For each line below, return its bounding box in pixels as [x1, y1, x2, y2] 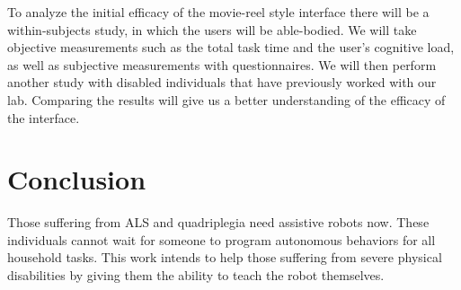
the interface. [7, 108, 80, 127]
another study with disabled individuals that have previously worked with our [7, 73, 437, 92]
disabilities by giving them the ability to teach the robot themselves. [7, 266, 385, 285]
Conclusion [7, 161, 146, 198]
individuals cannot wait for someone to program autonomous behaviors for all [7, 230, 436, 249]
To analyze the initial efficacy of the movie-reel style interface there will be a [7, 3, 430, 21]
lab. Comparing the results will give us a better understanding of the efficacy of [7, 90, 446, 109]
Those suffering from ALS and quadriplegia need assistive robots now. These [7, 213, 430, 232]
